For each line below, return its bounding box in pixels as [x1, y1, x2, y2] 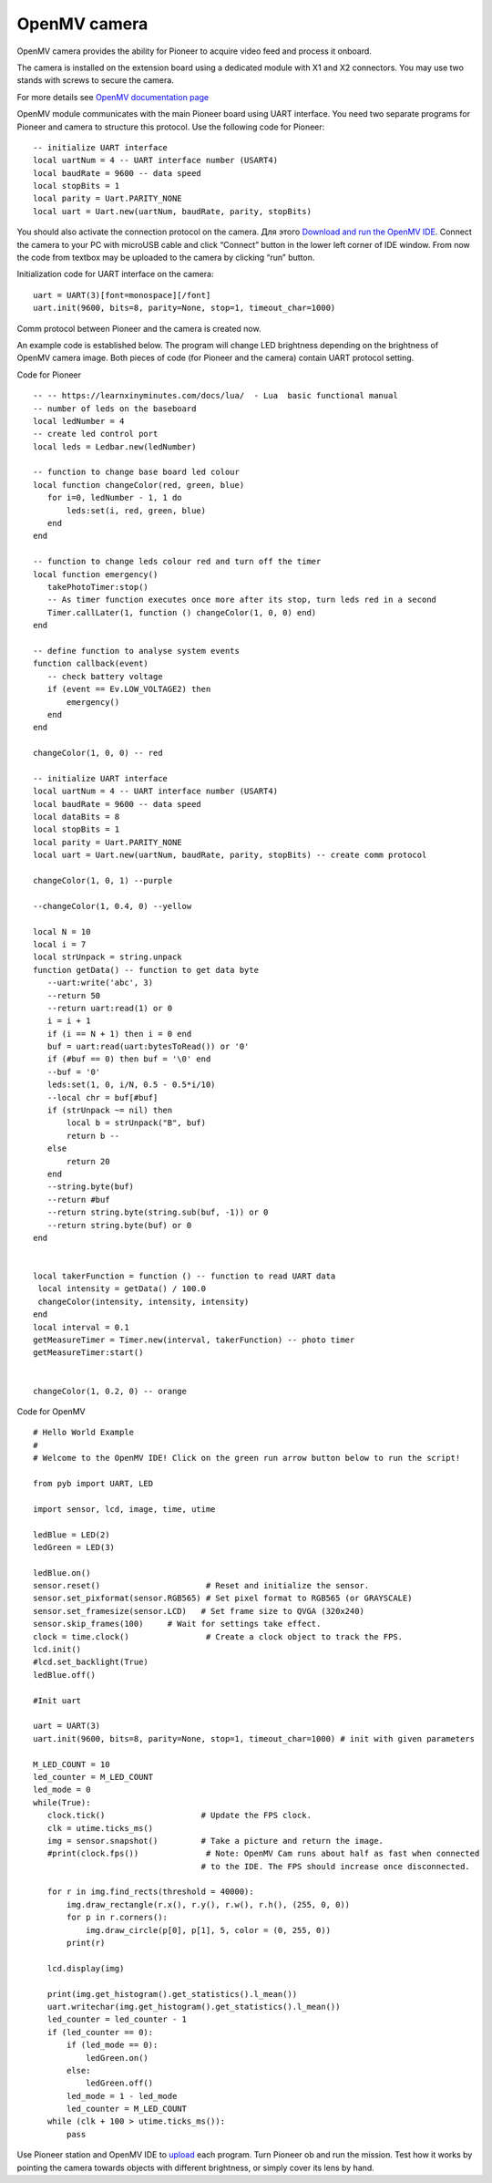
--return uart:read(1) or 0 [46, 1003, 173, 1013]
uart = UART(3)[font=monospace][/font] [33, 290, 211, 300]
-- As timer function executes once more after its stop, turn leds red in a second [46, 595, 437, 605]
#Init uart [33, 1695, 82, 1705]
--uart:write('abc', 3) [46, 978, 154, 988]
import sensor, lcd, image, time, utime [33, 1504, 216, 1514]
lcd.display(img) [46, 1963, 125, 1973]
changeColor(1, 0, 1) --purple [33, 875, 173, 885]
